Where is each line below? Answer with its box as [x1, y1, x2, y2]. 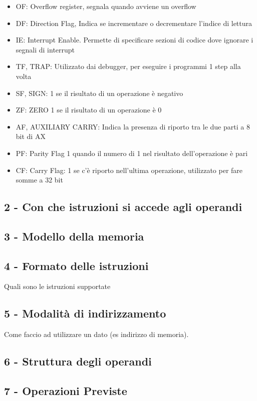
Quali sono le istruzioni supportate [4, 281, 111, 291]
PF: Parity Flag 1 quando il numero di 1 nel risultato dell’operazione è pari [16, 147, 248, 158]
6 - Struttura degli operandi [4, 353, 152, 369]
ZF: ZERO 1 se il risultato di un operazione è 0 [16, 104, 162, 115]
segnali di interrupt [16, 44, 75, 54]
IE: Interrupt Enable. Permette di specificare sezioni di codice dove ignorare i [16, 34, 253, 45]
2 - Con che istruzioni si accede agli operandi [4, 199, 242, 214]
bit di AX [16, 131, 46, 141]
